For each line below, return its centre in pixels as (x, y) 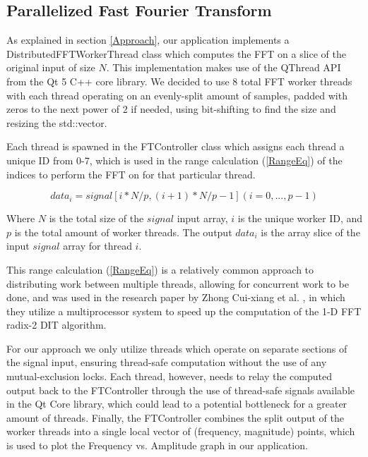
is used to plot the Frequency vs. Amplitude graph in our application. (157, 445)
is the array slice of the (310, 232)
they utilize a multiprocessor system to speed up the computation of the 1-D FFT (184, 311)
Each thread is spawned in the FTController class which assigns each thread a (176, 146)
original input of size (51, 67)
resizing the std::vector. (57, 122)
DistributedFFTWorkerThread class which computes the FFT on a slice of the (176, 53)
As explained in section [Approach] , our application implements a (148, 40)
